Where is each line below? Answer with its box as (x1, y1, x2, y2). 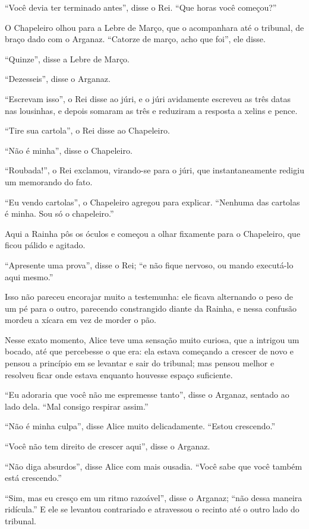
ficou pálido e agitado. (5, 239, 86, 251)
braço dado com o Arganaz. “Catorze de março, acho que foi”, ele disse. (5, 33, 266, 45)
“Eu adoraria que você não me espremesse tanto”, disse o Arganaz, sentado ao (5, 388, 289, 401)
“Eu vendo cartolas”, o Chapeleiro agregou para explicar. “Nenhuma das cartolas (5, 195, 300, 208)
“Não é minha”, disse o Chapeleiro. (5, 144, 133, 156)
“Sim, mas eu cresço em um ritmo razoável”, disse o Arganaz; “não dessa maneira (5, 491, 302, 503)
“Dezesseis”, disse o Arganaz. (5, 72, 111, 85)
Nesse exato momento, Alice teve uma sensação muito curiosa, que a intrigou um (5, 333, 299, 346)
